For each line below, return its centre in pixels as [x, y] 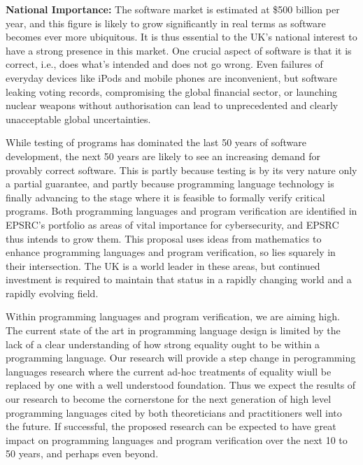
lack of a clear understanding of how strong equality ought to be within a [163, 344]
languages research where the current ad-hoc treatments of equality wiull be [169, 371]
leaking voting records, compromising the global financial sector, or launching [172, 91]
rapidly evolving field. [52, 293]
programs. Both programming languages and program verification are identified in [181, 211]
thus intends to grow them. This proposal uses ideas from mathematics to [164, 238]
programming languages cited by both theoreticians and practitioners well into [174, 412]
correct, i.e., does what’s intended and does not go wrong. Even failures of [164, 64]
